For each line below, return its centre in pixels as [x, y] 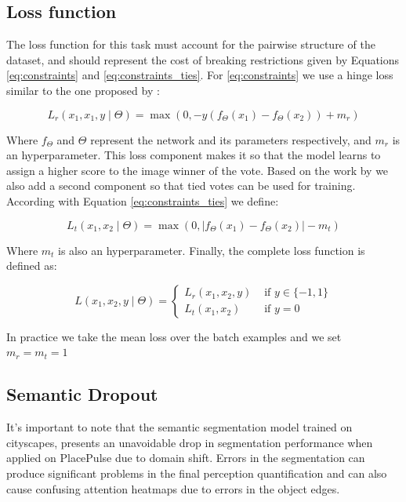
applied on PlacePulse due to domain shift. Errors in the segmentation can [186, 458]
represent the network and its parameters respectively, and [231, 139]
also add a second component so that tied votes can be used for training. [181, 186]
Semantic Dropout [82, 394]
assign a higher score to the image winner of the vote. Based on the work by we [198, 170]
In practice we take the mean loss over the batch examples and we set [174, 336]
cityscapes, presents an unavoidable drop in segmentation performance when [190, 442]
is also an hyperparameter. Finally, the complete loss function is [212, 250]
